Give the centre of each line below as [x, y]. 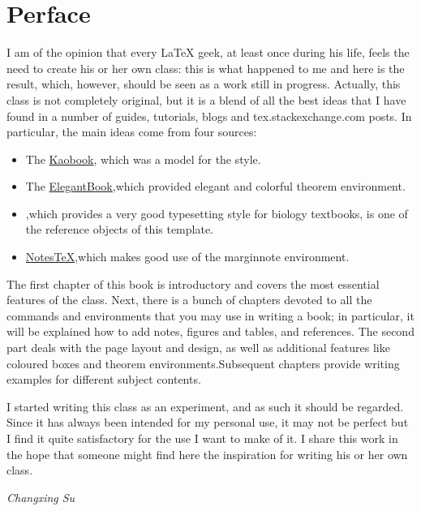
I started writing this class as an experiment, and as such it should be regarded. [205, 406]
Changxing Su [41, 497]
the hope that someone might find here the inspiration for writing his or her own [207, 454]
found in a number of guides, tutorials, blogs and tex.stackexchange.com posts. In [209, 116]
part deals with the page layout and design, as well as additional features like [198, 348]
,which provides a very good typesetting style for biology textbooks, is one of [217, 213]
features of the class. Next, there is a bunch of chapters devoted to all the [189, 300]
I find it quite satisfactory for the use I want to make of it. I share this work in [202, 438]
